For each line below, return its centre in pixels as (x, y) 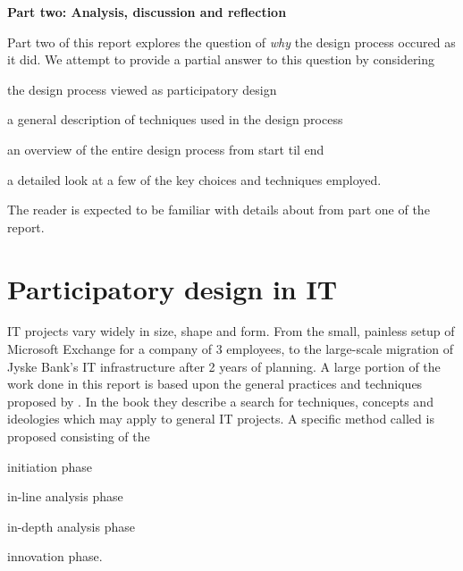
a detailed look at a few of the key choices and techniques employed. (194, 179)
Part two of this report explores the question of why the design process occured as (231, 42)
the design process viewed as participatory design (142, 89)
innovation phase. (55, 556)
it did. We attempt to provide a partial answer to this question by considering (221, 59)
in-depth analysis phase (71, 526)
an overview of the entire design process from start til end (166, 149)
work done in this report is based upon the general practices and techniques (215, 384)
